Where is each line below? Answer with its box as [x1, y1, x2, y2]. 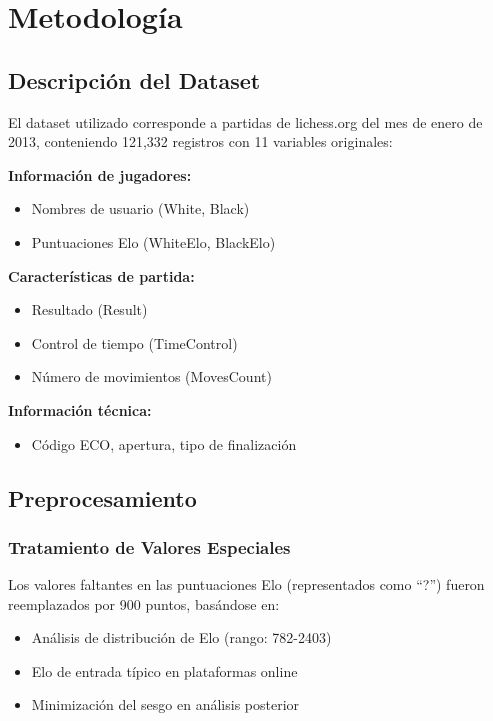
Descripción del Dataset [8, 64, 261, 95]
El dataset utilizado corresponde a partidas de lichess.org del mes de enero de [8, 111, 483, 132]
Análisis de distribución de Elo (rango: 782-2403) [31, 627, 332, 648]
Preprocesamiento [8, 482, 197, 513]
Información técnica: [8, 399, 152, 420]
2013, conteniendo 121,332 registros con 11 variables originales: [8, 131, 393, 152]
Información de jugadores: [8, 164, 192, 185]
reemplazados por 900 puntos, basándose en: [8, 593, 280, 614]
